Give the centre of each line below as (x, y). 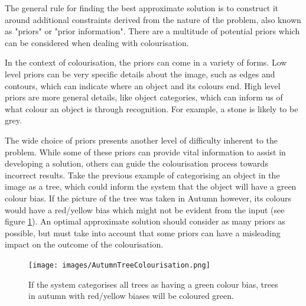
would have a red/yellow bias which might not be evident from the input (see (145, 209)
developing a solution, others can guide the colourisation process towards (136, 163)
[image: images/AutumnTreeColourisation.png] (119, 265)
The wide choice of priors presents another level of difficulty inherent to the (141, 140)
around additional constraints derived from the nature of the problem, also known (153, 19)
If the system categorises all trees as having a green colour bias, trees (153, 284)
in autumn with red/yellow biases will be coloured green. (131, 296)
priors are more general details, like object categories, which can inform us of (144, 97)
